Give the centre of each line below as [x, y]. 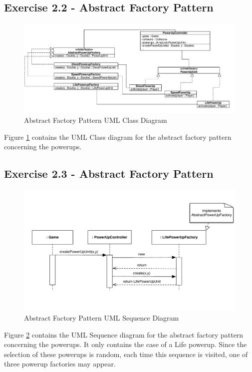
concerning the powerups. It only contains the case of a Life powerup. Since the [126, 344]
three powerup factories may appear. [60, 364]
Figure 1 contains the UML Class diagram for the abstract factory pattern [118, 137]
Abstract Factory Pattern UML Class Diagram [96, 120]
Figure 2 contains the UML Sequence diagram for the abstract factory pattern [124, 334]
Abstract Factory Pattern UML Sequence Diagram [102, 318]
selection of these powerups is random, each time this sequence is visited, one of [126, 354]
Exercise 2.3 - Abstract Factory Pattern [109, 174]
